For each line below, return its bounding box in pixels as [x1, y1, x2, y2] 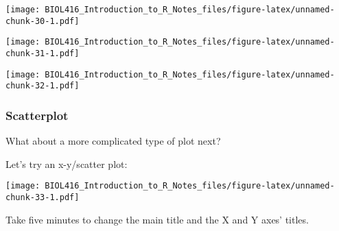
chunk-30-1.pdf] [5, 16, 80, 26]
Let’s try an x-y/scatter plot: [5, 156, 128, 171]
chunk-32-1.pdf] [5, 81, 80, 91]
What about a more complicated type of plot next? [5, 134, 221, 148]
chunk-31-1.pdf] [5, 48, 80, 58]
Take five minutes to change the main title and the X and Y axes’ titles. [5, 212, 309, 226]
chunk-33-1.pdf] [5, 193, 80, 202]
